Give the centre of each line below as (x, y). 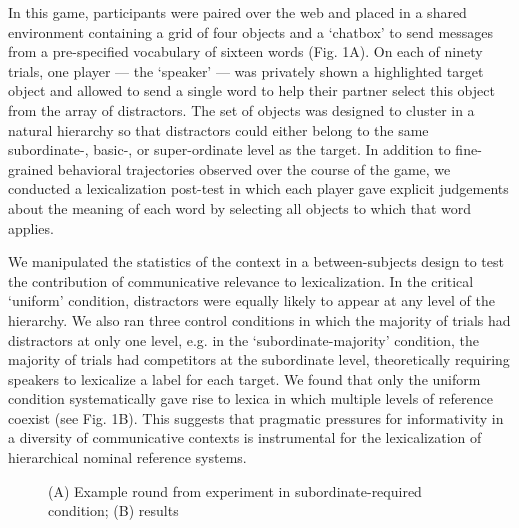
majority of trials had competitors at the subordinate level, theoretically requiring (259, 359)
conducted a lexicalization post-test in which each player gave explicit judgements (258, 188)
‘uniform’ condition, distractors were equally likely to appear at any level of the (251, 300)
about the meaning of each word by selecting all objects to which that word (239, 207)
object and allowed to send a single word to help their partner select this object (251, 90)
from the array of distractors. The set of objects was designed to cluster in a (241, 109)
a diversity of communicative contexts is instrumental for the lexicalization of (245, 437)
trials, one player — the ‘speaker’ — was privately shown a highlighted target (246, 70)
